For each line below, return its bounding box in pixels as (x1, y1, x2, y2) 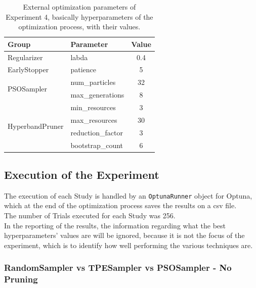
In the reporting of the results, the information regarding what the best (4, 220, 226, 230)
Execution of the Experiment (4, 167, 159, 182)
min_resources (70, 102, 116, 112)
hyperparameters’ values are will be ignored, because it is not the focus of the (4, 230, 245, 241)
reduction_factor (70, 127, 123, 137)
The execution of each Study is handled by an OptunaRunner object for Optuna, (4, 190, 252, 201)
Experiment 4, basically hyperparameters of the (6, 11, 153, 22)
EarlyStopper (8, 64, 49, 75)
